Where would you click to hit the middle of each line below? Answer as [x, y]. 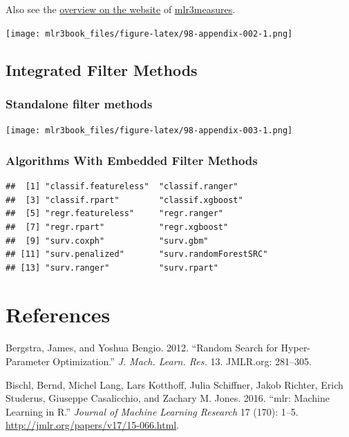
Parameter [28, 361]
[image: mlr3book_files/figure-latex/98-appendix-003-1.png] [149, 131]
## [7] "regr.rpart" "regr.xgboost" [117, 227]
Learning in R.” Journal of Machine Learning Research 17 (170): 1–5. [152, 411]
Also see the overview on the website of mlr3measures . [121, 9]
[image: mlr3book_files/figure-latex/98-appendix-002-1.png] [149, 33]
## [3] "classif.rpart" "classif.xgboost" [124, 200]
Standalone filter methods [79, 103]
